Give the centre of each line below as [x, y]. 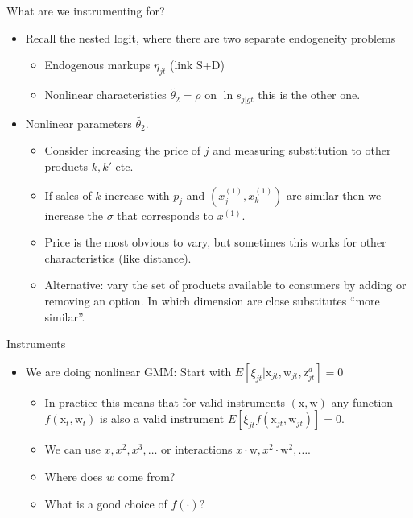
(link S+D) [197, 65]
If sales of [68, 195]
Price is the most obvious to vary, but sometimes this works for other [215, 242]
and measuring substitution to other [302, 150]
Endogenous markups [97, 65]
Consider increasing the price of [123, 150]
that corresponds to [165, 215]
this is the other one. [309, 95]
